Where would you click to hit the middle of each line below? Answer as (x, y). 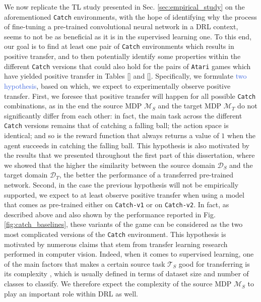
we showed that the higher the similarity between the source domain (110, 165)
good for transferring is (214, 263)
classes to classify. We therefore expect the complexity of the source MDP (118, 284)
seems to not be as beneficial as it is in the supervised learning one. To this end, (128, 36)
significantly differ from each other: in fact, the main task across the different (123, 115)
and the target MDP (190, 106)
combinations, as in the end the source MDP (73, 106)
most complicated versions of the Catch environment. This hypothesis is (115, 234)
